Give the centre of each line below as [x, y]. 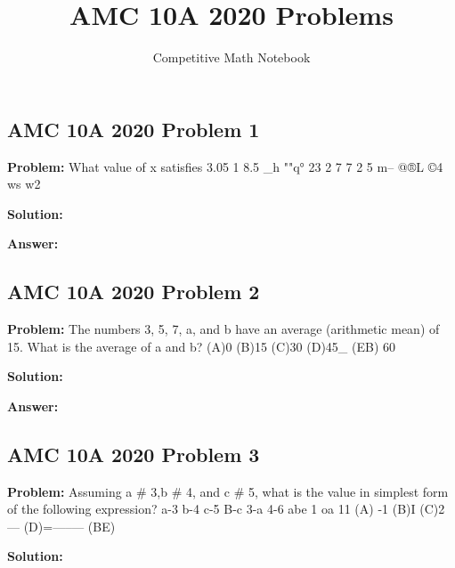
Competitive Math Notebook [232, 57]
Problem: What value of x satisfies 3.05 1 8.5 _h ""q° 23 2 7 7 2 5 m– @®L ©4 [225, 166]
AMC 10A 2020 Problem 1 [134, 129]
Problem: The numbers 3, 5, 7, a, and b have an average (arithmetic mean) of [223, 329]
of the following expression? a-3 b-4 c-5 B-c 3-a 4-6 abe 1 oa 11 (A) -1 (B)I [211, 509]
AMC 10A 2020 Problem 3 [134, 454]
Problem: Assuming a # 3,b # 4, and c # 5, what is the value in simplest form [228, 491]
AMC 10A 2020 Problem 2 [134, 292]
